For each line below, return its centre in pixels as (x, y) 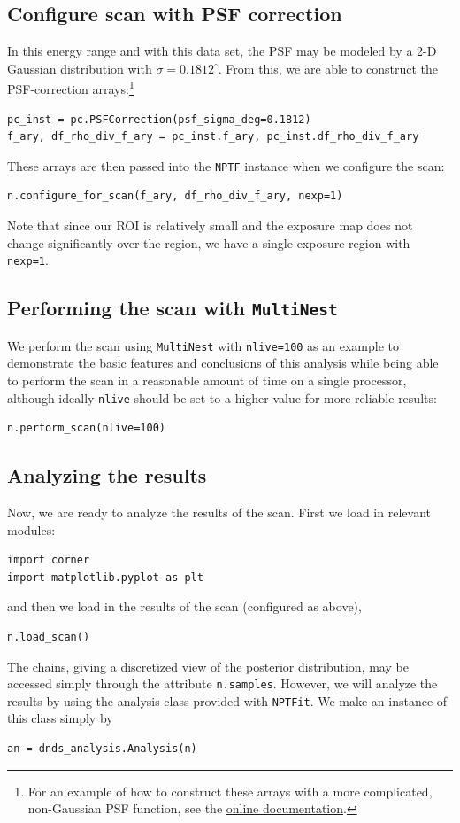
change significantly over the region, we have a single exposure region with (209, 242)
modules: (31, 529)
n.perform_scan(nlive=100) (86, 428)
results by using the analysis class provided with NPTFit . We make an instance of (227, 700)
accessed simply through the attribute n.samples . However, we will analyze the (222, 683)
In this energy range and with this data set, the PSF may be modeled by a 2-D (222, 51)
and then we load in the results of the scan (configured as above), (184, 606)
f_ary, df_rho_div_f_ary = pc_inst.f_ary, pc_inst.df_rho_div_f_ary (213, 137)
